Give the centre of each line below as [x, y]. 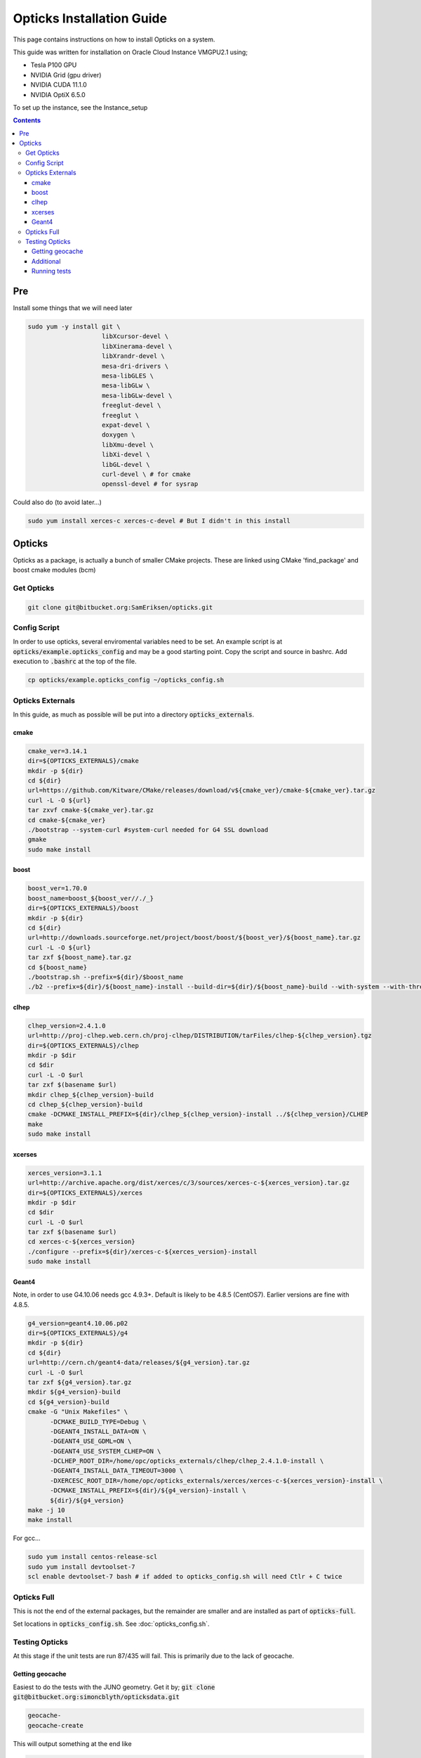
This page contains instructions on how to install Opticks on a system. [114, 39]
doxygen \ [119, 435]
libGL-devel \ [126, 464]
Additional [46, 261]
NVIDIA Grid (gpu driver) [66, 75]
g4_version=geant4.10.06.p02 [78, 1323]
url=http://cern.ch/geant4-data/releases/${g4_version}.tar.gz [139, 1363]
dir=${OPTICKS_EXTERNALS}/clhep [83, 1045]
